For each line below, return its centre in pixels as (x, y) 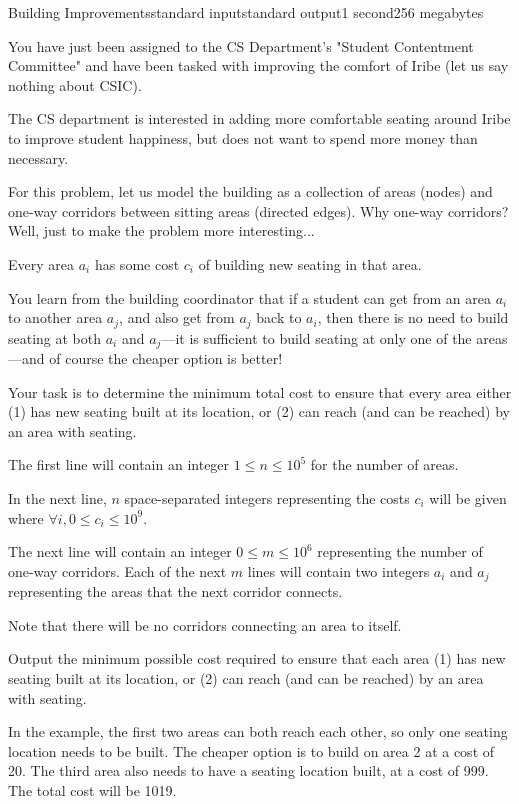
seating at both (55, 337)
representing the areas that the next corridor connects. (175, 591)
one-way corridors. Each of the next (117, 570)
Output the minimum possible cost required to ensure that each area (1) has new (257, 658)
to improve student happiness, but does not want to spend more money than (243, 137)
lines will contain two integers (338, 570)
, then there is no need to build (413, 317)
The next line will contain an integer (120, 551)
